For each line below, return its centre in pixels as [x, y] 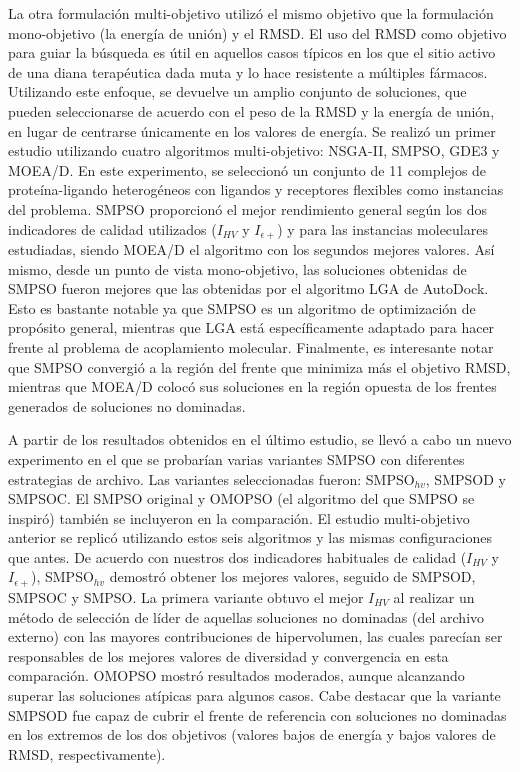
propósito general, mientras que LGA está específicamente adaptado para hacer [251, 327]
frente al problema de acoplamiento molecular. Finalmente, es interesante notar [251, 346]
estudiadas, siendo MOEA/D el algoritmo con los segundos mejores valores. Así [251, 248]
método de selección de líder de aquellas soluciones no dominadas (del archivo [246, 616]
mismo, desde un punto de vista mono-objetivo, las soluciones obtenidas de [237, 268]
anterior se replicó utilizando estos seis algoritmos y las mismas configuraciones [250, 537]
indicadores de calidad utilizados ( [112, 228]
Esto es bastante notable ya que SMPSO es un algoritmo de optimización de [242, 307]
